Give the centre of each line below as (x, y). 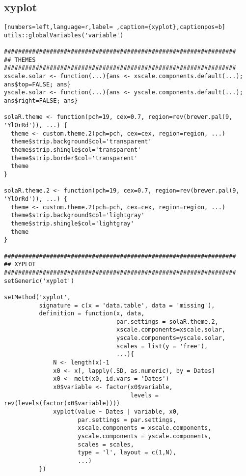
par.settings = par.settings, (127, 420)
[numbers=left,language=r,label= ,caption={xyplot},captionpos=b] (115, 27)
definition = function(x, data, (92, 314)
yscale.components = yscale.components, (145, 436)
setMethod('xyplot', (38, 297)
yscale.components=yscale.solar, (171, 338)
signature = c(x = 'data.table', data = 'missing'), (127, 305)
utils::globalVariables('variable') (64, 35)
